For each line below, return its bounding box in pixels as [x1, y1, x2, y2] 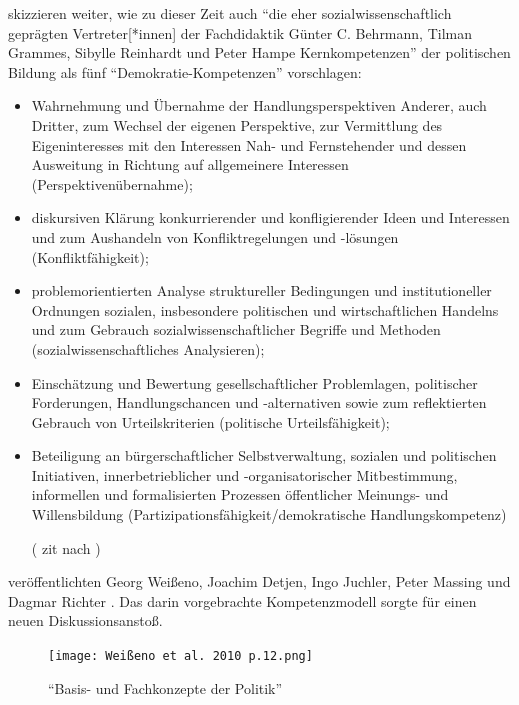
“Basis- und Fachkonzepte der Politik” [48, 677, 283, 698]
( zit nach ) [31, 537, 101, 558]
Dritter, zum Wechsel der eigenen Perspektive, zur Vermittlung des [31, 114, 443, 135]
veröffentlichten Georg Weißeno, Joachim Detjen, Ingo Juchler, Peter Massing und [8, 571, 511, 592]
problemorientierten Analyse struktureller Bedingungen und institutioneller [31, 280, 492, 301]
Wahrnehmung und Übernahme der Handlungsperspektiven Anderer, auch [31, 95, 487, 116]
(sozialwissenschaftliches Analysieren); [31, 338, 265, 359]
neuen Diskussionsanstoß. [8, 610, 163, 631]
